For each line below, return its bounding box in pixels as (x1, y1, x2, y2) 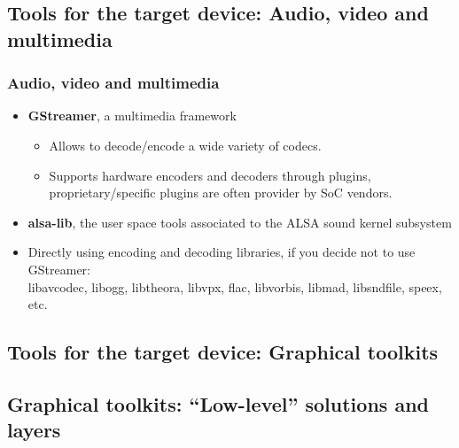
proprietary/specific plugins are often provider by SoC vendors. (49, 183, 393, 202)
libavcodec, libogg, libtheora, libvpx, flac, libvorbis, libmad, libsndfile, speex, (27, 277, 442, 296)
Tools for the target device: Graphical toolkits (7, 338, 439, 366)
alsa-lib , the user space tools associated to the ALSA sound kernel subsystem (27, 212, 452, 231)
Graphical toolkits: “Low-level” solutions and (7, 390, 429, 417)
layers (7, 416, 61, 444)
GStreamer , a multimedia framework (27, 106, 237, 125)
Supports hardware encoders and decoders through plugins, (49, 166, 371, 184)
